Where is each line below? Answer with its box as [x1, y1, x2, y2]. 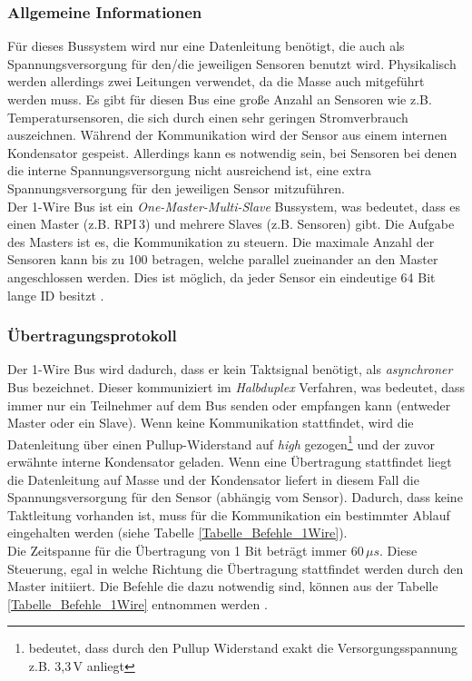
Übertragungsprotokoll [7, 324, 177, 347]
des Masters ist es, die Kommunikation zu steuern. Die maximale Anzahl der [7, 232, 435, 251]
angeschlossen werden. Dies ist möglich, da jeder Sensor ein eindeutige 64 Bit [7, 267, 436, 286]
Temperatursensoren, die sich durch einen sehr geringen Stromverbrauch [7, 107, 408, 126]
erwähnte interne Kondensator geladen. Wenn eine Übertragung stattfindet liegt [7, 451, 452, 470]
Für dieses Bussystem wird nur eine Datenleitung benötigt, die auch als [7, 36, 405, 55]
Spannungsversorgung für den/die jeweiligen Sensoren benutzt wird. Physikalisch [7, 54, 457, 73]
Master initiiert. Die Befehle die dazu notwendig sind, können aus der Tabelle [7, 577, 438, 596]
